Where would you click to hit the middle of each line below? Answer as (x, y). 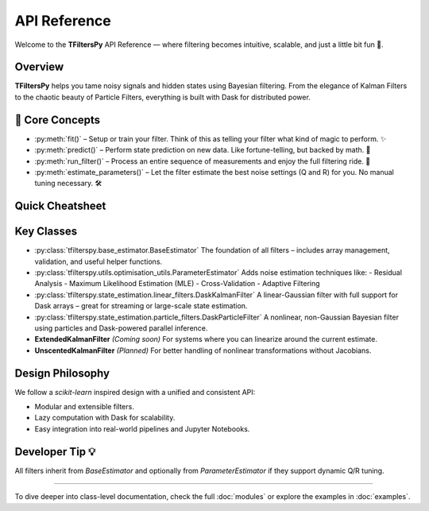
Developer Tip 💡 (55, 452)
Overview (39, 67)
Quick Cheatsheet (60, 206)
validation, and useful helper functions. (99, 261)
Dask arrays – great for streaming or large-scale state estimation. (141, 306)
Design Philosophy (62, 373)
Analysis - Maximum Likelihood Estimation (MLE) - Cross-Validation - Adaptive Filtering (178, 284)
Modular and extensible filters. (84, 407)
